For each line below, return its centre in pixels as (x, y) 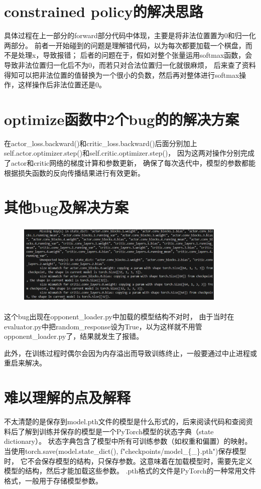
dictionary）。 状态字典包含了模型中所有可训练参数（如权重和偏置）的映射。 (128, 441)
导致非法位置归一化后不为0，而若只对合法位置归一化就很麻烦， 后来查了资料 (130, 65)
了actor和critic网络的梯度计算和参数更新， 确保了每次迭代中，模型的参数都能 (130, 163)
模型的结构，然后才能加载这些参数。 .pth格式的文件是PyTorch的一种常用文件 (130, 471)
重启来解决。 (25, 363)
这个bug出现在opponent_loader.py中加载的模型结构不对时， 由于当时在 (119, 317)
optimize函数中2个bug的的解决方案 (122, 119)
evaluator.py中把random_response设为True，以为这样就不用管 (103, 326)
